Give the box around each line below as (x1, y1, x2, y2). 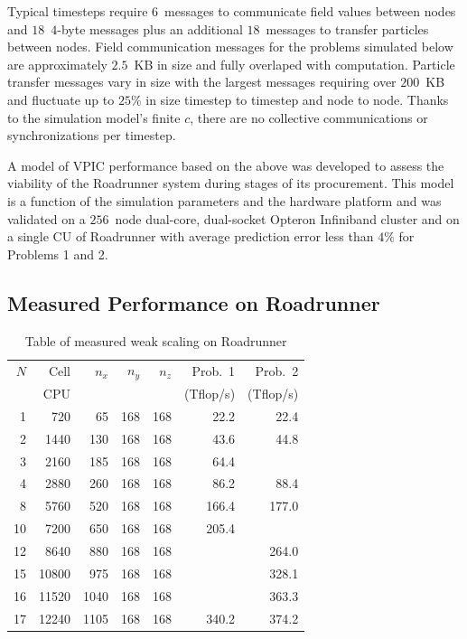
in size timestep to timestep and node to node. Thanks (145, 89, 449, 108)
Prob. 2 (255, 361, 299, 380)
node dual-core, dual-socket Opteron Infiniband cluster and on (115, 209, 460, 228)
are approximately (7, 54, 107, 73)
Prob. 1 (191, 361, 236, 380)
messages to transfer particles (266, 19, 429, 38)
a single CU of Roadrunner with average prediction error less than (7, 227, 374, 246)
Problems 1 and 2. (7, 244, 108, 263)
